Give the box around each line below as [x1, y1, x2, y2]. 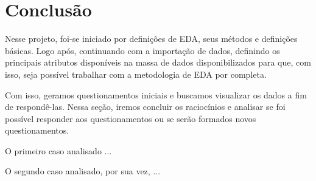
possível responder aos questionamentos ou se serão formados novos [5, 112, 256, 125]
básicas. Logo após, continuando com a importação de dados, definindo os [5, 44, 280, 56]
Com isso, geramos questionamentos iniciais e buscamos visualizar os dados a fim [5, 88, 307, 101]
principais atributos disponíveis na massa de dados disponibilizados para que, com [5, 56, 311, 69]
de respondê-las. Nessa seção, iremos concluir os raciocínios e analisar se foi [5, 100, 286, 113]
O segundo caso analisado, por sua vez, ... [5, 165, 161, 177]
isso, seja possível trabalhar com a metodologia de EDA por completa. [5, 67, 267, 80]
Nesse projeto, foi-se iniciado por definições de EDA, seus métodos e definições [5, 32, 298, 45]
